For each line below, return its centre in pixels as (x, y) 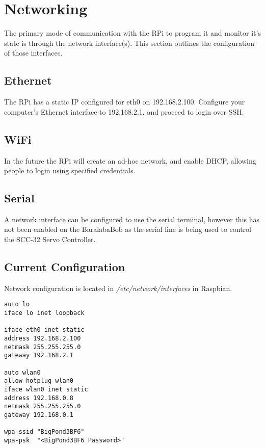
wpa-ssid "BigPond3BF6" (44, 432)
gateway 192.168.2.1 (39, 355)
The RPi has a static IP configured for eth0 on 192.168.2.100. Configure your (125, 102)
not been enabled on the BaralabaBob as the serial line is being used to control (128, 229)
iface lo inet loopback (44, 313)
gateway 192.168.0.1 (39, 415)
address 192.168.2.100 (43, 339)
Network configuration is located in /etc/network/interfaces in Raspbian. (118, 288)
